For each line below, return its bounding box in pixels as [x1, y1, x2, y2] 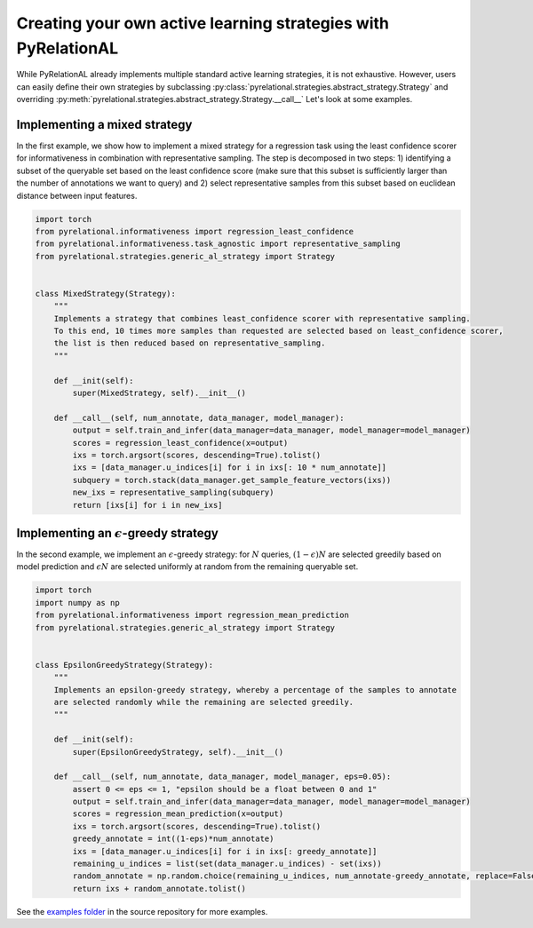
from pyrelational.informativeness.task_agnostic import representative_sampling [35, 239, 402, 249]
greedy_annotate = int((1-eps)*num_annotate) [72, 834, 274, 844]
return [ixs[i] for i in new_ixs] [72, 500, 223, 510]
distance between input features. [16, 190, 138, 201]
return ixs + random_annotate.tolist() [72, 884, 246, 893]
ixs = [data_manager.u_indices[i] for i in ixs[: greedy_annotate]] [72, 846, 378, 856]
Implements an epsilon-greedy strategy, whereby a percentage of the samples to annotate [53, 685, 457, 694]
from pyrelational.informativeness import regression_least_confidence [35, 226, 354, 236]
